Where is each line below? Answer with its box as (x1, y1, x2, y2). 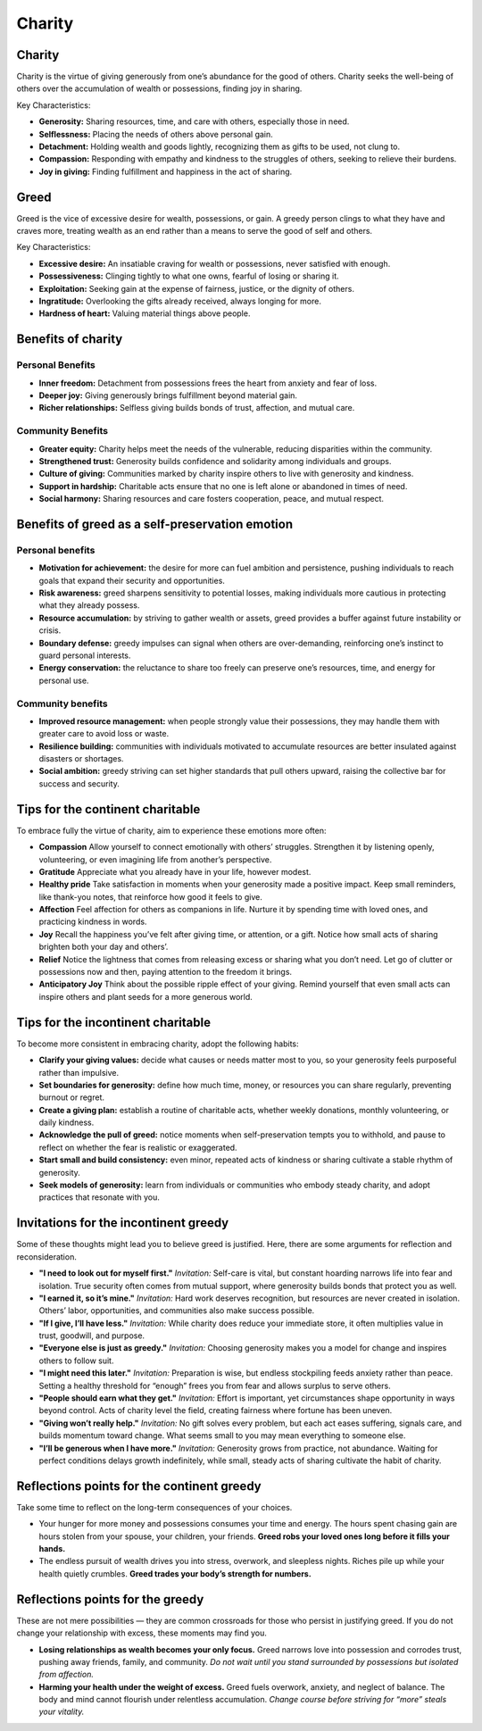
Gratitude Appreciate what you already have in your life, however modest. (38, 866, 312, 877)
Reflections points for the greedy (16, 1592, 204, 1607)
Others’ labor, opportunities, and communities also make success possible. (38, 1305, 315, 1316)
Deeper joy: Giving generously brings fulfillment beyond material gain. (38, 389, 298, 401)
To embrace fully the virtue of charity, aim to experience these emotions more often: (16, 825, 327, 836)
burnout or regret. (38, 1092, 105, 1103)
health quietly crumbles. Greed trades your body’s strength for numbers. (38, 1568, 312, 1579)
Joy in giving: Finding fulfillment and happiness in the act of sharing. (38, 166, 293, 177)
